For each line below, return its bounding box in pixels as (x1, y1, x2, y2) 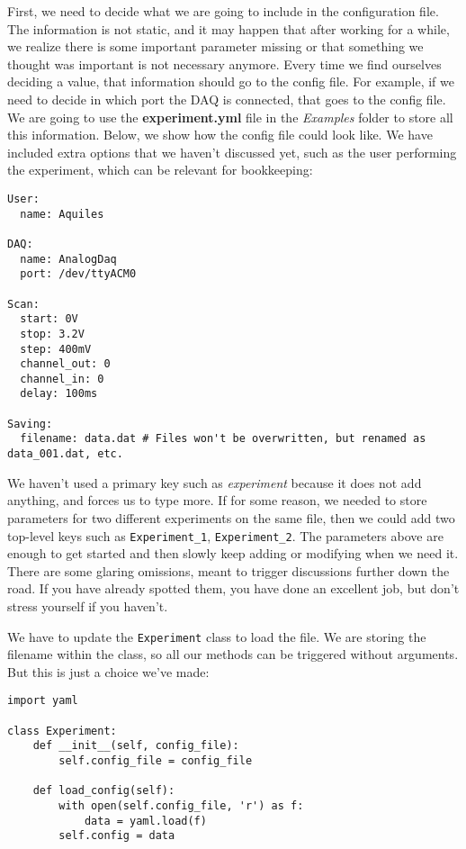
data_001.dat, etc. (7, 447, 123, 461)
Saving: (7, 417, 53, 430)
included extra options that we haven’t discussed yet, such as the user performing (7, 142, 457, 161)
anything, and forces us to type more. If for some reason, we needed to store (7, 491, 427, 510)
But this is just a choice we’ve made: (7, 662, 210, 681)
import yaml (7, 694, 78, 708)
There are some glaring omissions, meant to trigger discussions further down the (7, 561, 450, 580)
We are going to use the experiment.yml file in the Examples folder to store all (7, 107, 453, 126)
